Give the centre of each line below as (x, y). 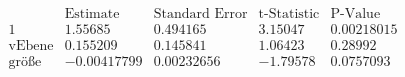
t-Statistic (289, 14)
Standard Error (200, 14)
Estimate (92, 14)
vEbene (31, 46)
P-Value (355, 14)
